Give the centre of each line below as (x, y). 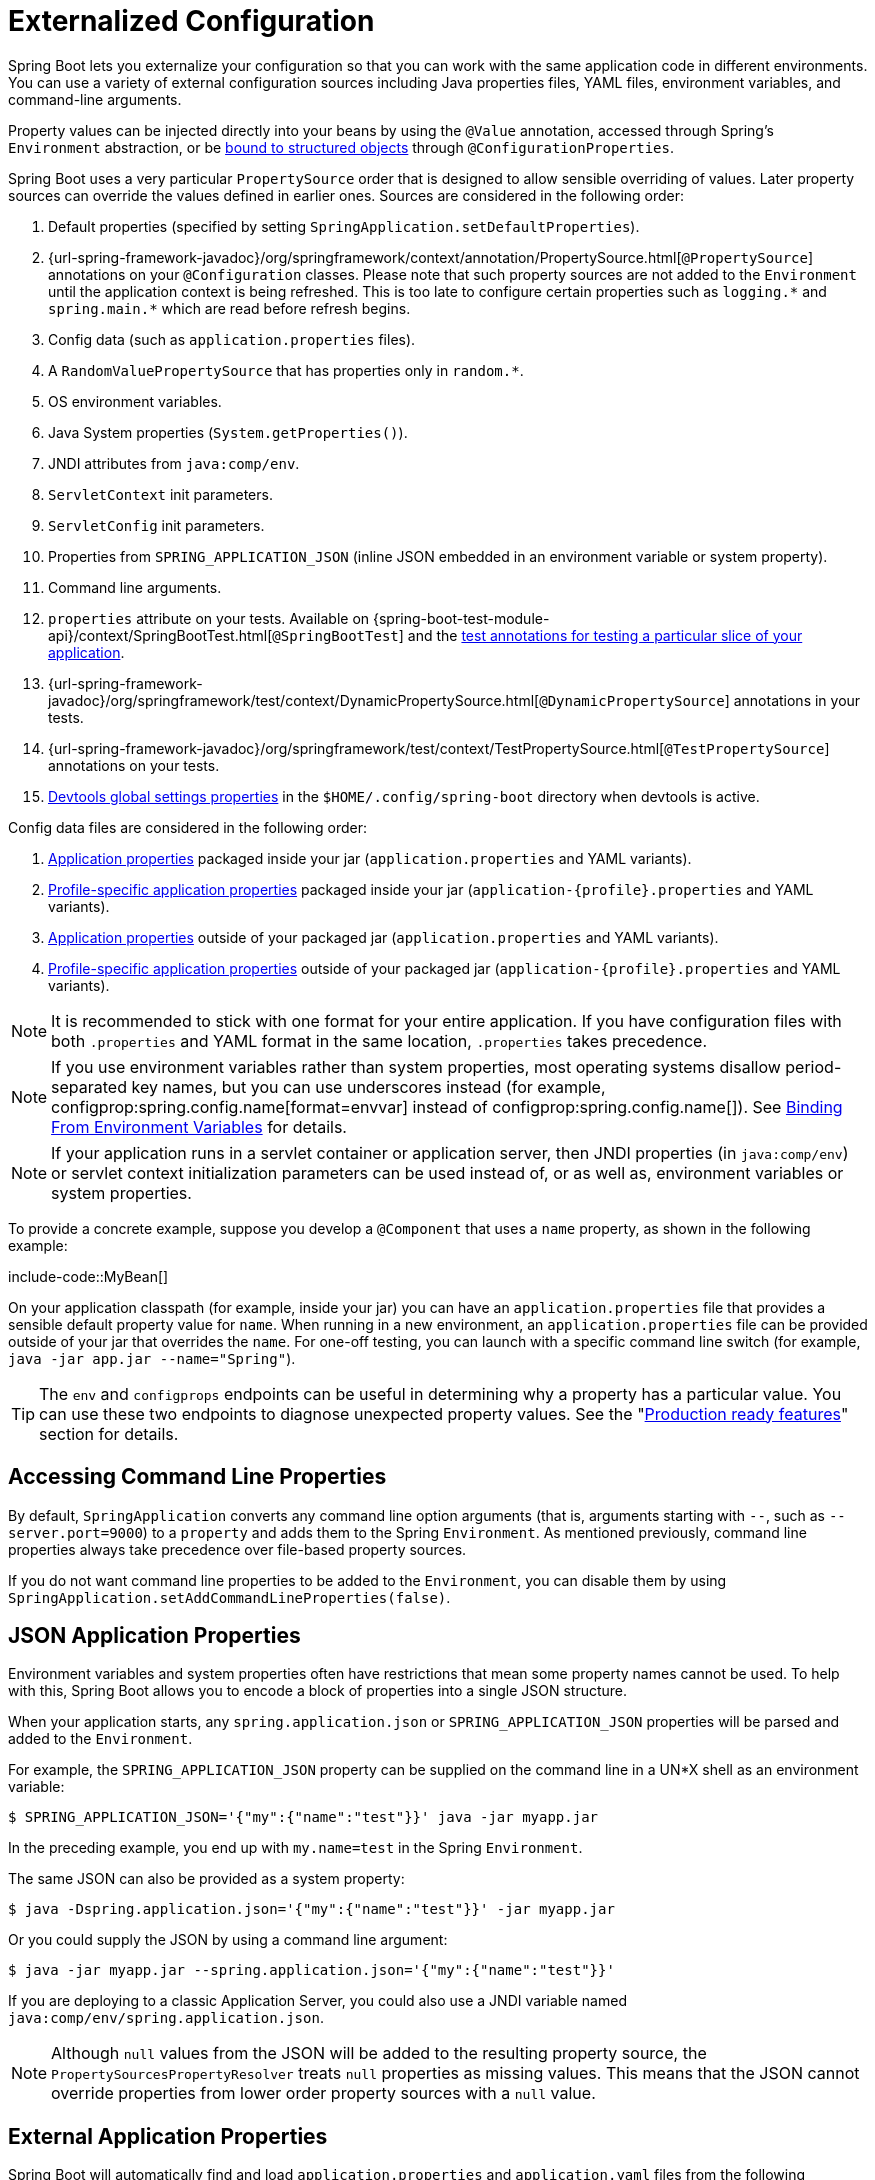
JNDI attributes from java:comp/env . (174, 463)
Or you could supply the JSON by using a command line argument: (228, 1940)
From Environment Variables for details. (199, 1126)
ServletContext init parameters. (160, 494)
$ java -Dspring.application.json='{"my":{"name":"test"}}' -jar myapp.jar (311, 1909)
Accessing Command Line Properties (197, 1477)
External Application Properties (168, 2136)
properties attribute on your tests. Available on (209, 618)
